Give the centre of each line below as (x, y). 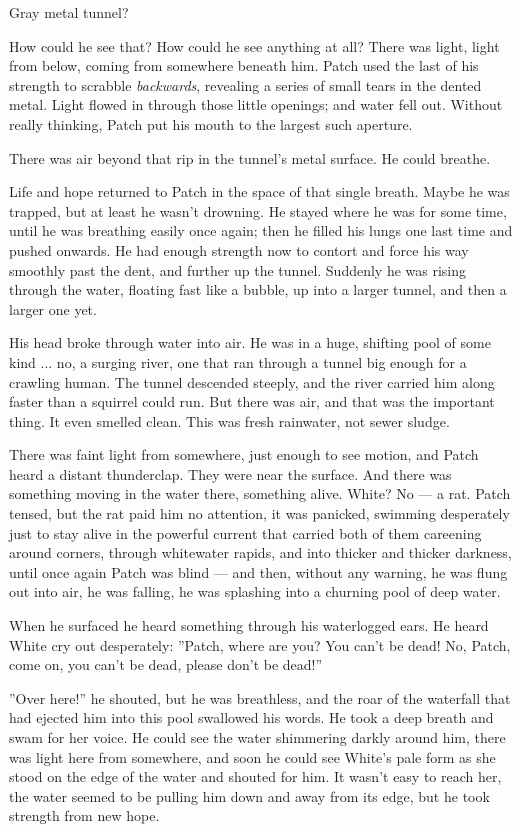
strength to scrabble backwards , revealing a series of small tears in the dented (245, 84)
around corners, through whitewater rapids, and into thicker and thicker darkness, (260, 552)
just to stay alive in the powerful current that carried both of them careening (245, 532)
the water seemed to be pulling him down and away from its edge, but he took (249, 795)
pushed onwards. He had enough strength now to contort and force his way (239, 249)
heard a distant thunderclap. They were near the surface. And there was (230, 473)
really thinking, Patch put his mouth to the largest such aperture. (211, 123)
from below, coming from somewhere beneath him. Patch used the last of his (244, 65)
